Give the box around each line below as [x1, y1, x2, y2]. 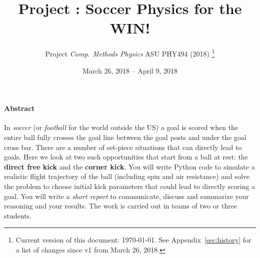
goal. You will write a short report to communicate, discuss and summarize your [4, 190, 249, 201]
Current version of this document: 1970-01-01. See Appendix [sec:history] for [15, 234, 251, 245]
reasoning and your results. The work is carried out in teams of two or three [4, 200, 237, 211]
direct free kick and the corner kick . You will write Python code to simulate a [4, 161, 255, 171]
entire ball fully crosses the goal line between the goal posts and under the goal [4, 131, 246, 142]
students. [4, 210, 31, 220]
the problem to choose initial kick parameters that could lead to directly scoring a [4, 180, 255, 191]
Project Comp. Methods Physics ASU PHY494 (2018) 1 [45, 47, 215, 58]
